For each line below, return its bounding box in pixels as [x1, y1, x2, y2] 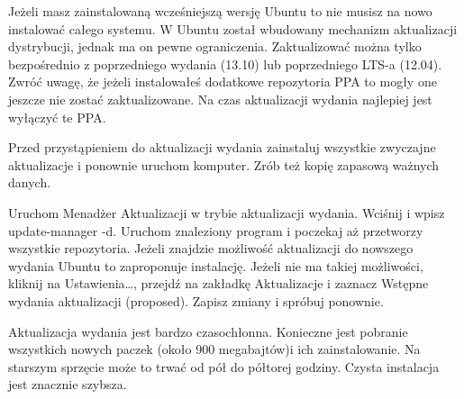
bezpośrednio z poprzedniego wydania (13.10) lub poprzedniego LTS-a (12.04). [8, 54, 442, 73]
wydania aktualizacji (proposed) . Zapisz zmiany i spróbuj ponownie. [8, 291, 384, 310]
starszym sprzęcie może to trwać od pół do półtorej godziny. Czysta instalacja [8, 357, 440, 376]
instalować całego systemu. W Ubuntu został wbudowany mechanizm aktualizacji [8, 19, 458, 38]
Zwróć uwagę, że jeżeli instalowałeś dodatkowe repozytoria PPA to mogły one [8, 72, 437, 91]
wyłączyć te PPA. [8, 107, 106, 126]
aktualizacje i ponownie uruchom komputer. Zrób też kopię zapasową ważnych [8, 155, 440, 174]
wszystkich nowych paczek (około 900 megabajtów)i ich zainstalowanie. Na [8, 340, 421, 358]
